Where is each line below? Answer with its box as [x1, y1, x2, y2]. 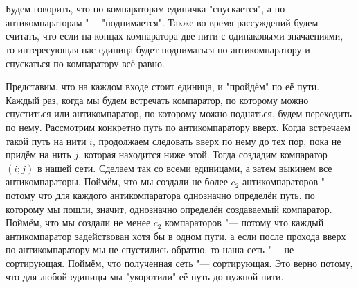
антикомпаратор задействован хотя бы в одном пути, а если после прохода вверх [6, 228, 346, 243]
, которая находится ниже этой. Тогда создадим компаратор [78, 147, 328, 162]
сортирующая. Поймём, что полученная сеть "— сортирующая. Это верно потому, [6, 255, 353, 270]
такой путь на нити [6, 133, 87, 148]
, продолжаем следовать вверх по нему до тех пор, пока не [92, 133, 341, 148]
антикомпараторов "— [242, 174, 335, 189]
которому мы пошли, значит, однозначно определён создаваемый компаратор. [6, 201, 332, 216]
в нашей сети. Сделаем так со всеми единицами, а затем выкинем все [37, 160, 332, 175]
